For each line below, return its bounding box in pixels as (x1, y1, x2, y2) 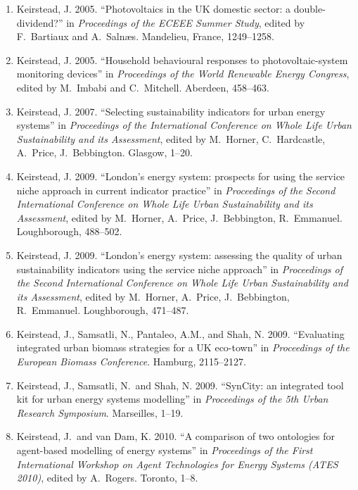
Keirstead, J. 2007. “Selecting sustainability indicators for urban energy (16, 103, 326, 118)
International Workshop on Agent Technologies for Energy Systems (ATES (16, 456, 338, 471)
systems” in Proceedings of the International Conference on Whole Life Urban (16, 118, 352, 132)
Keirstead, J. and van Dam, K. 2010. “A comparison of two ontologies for (16, 429, 335, 444)
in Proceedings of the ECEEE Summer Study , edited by (66, 15, 305, 30)
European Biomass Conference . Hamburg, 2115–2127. (16, 354, 247, 369)
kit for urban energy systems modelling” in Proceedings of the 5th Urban (16, 391, 328, 406)
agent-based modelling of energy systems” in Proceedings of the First (16, 443, 313, 458)
